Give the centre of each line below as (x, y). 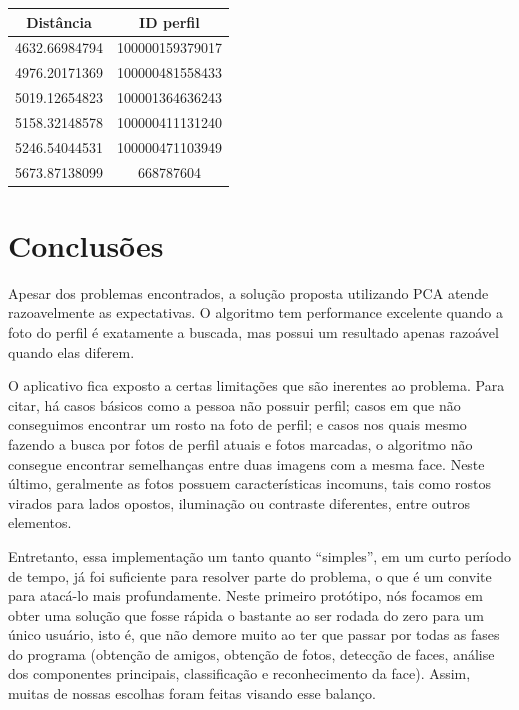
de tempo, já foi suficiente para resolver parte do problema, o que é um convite (250, 575)
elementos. (40, 522)
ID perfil (169, 21)
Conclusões (86, 244)
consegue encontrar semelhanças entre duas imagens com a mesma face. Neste (246, 463)
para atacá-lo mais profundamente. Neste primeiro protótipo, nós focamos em (245, 595)
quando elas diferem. (71, 351)
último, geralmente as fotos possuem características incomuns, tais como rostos (250, 483)
